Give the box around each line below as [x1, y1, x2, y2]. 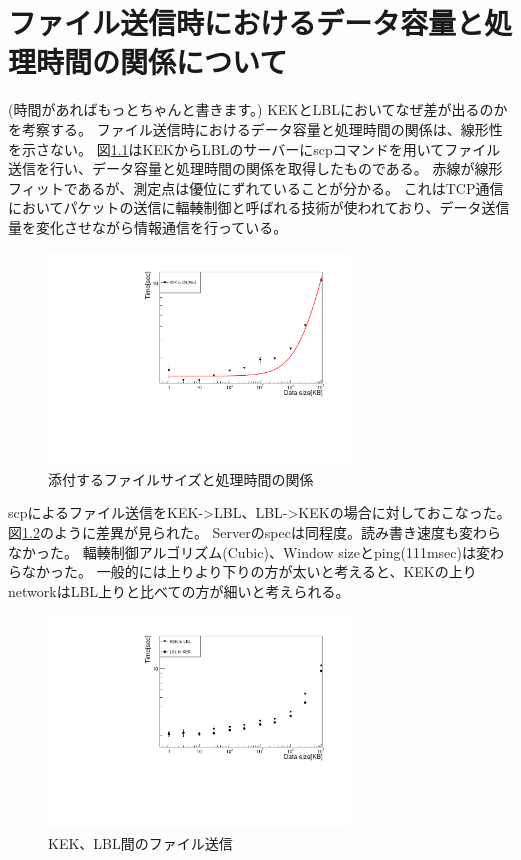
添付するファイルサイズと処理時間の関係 [48, 468, 314, 489]
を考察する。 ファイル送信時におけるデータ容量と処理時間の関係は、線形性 [8, 118, 503, 139]
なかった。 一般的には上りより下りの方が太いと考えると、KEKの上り [21, 561, 477, 582]
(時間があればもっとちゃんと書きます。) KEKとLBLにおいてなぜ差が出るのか [8, 99, 508, 120]
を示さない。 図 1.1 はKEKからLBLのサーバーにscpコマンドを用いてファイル [8, 138, 501, 159]
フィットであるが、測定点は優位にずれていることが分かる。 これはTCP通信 [8, 177, 504, 198]
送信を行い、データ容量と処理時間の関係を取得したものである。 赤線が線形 [8, 158, 503, 179]
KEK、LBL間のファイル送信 [48, 832, 233, 853]
